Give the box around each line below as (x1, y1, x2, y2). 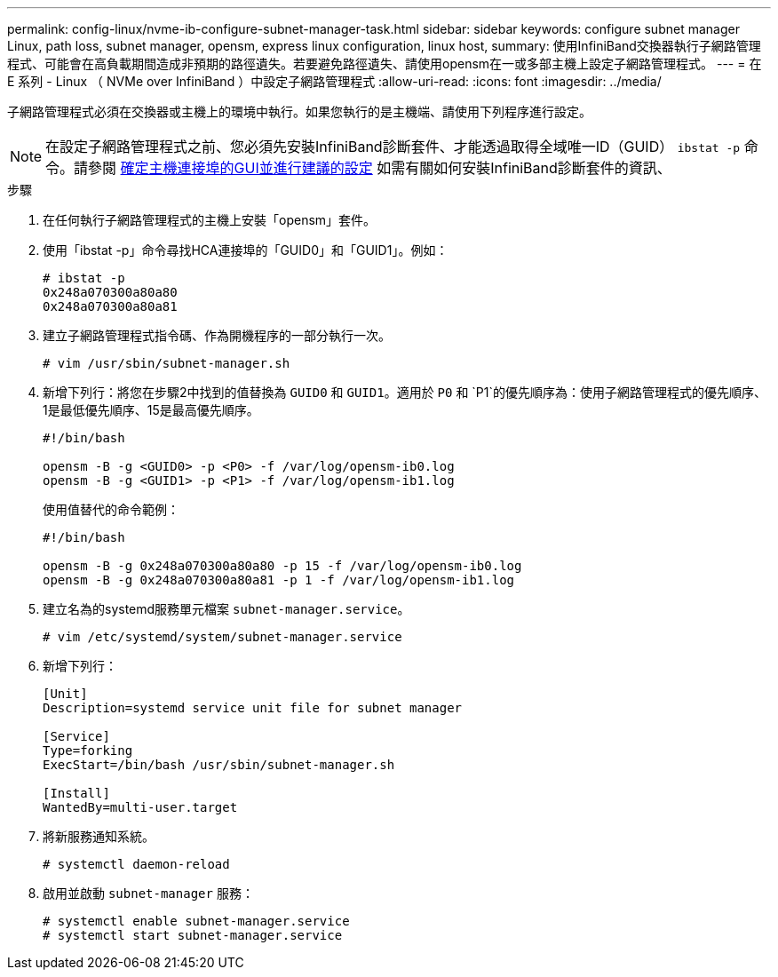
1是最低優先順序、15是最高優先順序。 (43, 402, 259, 417)
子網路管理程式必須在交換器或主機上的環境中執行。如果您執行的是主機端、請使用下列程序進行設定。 (7, 104, 591, 119)
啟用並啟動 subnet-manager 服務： (43, 886, 254, 901)
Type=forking (43, 743, 133, 758)
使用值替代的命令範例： (43, 502, 179, 517)
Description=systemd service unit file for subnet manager (43, 701, 463, 715)
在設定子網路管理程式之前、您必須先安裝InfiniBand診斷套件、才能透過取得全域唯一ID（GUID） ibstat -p (45, 138, 741, 155)
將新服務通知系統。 (43, 829, 155, 844)
